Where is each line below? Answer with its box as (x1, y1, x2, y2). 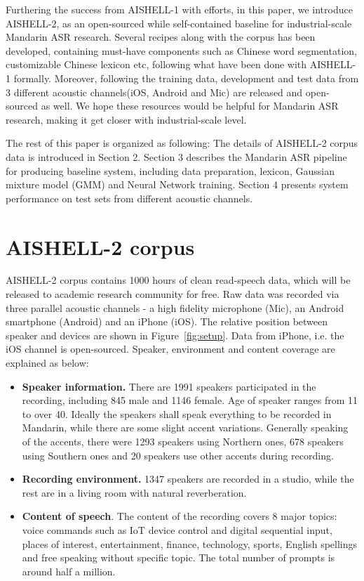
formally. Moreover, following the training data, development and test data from (13, 70, 359, 85)
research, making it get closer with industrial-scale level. (6, 112, 247, 126)
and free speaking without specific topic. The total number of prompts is (22, 550, 335, 565)
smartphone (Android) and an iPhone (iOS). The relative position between (6, 314, 328, 329)
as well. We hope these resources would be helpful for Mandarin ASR (41, 98, 339, 113)
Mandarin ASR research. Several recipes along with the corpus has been (6, 30, 316, 44)
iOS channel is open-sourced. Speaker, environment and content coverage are (6, 341, 335, 356)
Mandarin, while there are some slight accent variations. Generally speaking (22, 420, 349, 435)
